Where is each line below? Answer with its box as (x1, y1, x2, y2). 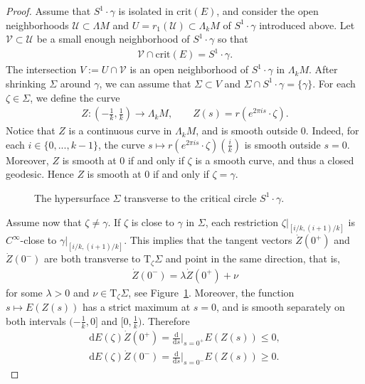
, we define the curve (30, 90, 120, 105)
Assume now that (6, 214, 82, 229)
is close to (131, 214, 174, 229)
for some (6, 284, 43, 299)
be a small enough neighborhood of (36, 31, 190, 46)
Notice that (6, 123, 55, 138)
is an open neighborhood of (129, 62, 248, 77)
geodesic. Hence (6, 166, 74, 181)
